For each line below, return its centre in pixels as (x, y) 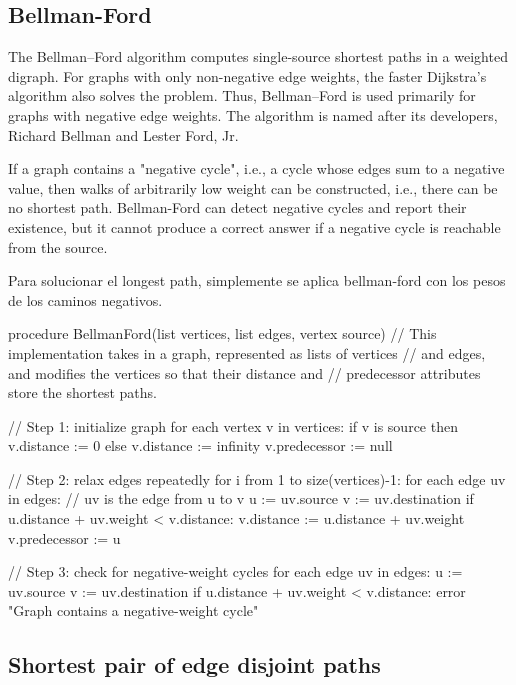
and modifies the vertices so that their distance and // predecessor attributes (244, 372)
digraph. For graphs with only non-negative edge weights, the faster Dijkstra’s (247, 75)
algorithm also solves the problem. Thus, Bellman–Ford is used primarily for (242, 95)
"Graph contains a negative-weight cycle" (133, 610)
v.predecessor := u (64, 537)
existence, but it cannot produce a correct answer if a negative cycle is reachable (254, 226)
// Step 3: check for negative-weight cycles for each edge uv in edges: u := (235, 571)
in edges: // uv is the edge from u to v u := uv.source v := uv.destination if (241, 498)
